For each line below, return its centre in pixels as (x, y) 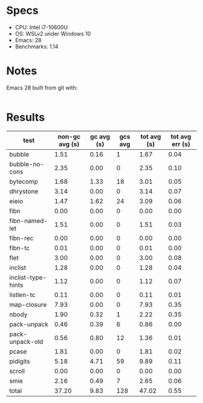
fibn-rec (21, 238)
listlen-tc (22, 295)
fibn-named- (29, 221)
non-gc (69, 137)
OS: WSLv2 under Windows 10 (53, 33)
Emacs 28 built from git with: (42, 88)
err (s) (181, 144)
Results (26, 118)
